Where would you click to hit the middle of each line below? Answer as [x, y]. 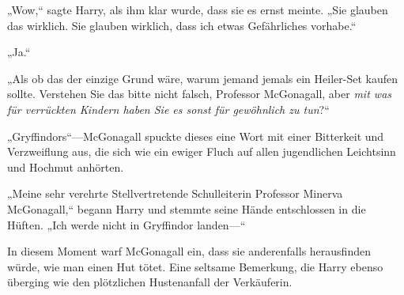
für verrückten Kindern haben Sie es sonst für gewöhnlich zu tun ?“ [168, 109]
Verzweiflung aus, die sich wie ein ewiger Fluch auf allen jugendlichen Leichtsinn [202, 151]
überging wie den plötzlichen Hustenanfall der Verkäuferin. [150, 282]
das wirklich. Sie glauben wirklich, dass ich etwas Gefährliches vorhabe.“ [182, 25]
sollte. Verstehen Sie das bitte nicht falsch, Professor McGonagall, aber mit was [200, 94]
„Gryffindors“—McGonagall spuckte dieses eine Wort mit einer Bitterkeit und [196, 136]
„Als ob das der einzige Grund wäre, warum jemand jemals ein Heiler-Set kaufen [203, 78]
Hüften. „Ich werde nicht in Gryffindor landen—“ [126, 224]
